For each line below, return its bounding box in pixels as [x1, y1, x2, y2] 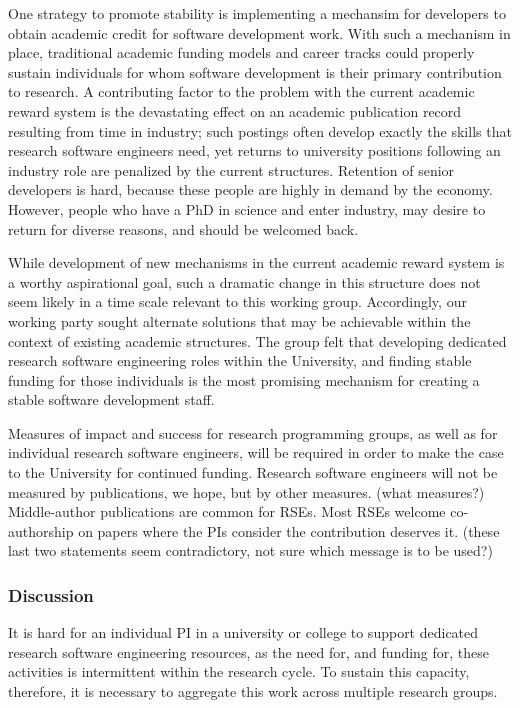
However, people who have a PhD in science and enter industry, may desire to [8, 198, 486, 219]
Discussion [8, 582, 94, 607]
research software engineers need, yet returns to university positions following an [8, 140, 501, 161]
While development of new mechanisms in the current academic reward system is [8, 252, 505, 273]
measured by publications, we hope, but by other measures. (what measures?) [8, 481, 485, 502]
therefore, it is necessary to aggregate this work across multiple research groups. [8, 681, 498, 702]
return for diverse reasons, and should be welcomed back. [8, 218, 359, 239]
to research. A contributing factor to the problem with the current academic [8, 81, 475, 102]
